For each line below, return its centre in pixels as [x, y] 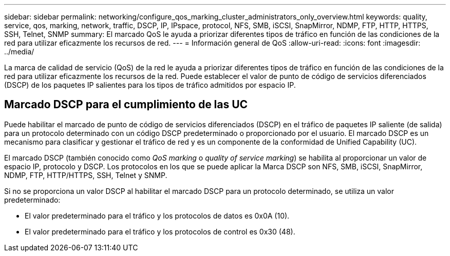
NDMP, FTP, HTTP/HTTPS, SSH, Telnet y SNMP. [86, 175]
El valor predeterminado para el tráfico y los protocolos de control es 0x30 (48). [160, 231]
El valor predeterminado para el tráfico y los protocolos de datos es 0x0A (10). [157, 215]
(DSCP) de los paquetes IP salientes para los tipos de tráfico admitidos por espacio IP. [150, 85]
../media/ [19, 52]
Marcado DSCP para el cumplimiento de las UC [126, 105]
